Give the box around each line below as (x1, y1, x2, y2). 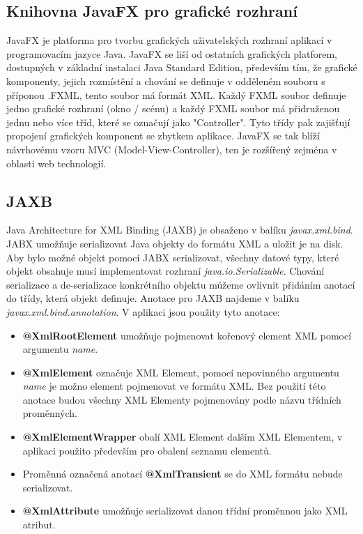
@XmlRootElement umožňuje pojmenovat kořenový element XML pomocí (22, 328, 352, 342)
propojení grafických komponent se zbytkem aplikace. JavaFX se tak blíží (6, 128, 320, 143)
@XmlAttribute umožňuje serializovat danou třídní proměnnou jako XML (22, 503, 348, 518)
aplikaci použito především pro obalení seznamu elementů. (22, 443, 272, 457)
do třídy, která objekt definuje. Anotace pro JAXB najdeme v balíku (6, 291, 300, 305)
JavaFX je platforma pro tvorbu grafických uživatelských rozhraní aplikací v (6, 33, 332, 47)
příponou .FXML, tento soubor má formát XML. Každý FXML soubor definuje (6, 87, 346, 102)
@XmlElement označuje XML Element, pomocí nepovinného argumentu (22, 365, 339, 379)
